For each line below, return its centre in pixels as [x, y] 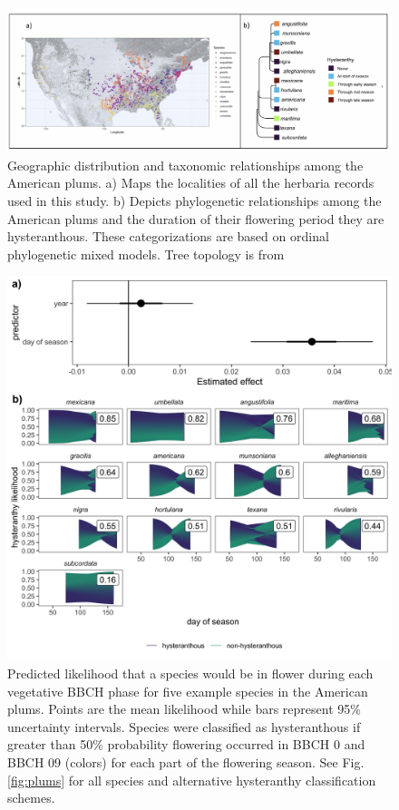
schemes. [31, 798]
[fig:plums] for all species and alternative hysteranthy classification [192, 780]
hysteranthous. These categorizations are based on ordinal [168, 236]
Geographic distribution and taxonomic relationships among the [185, 165]
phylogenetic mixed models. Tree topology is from [146, 254]
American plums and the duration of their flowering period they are [196, 218]
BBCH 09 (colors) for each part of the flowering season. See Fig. [186, 761]
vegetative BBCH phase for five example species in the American [188, 691]
